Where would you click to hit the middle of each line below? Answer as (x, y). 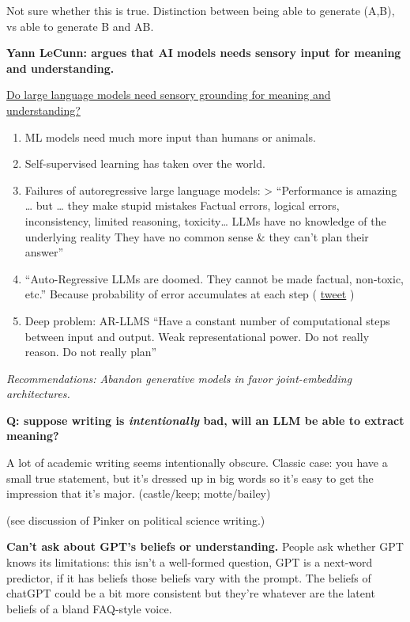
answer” (44, 252)
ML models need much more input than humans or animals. (170, 137)
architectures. (38, 394)
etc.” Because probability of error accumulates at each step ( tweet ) (190, 294)
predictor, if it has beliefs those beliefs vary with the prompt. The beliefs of (189, 577)
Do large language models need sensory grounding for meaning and (169, 95)
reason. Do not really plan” (91, 352)
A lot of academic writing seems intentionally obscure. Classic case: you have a (197, 463)
